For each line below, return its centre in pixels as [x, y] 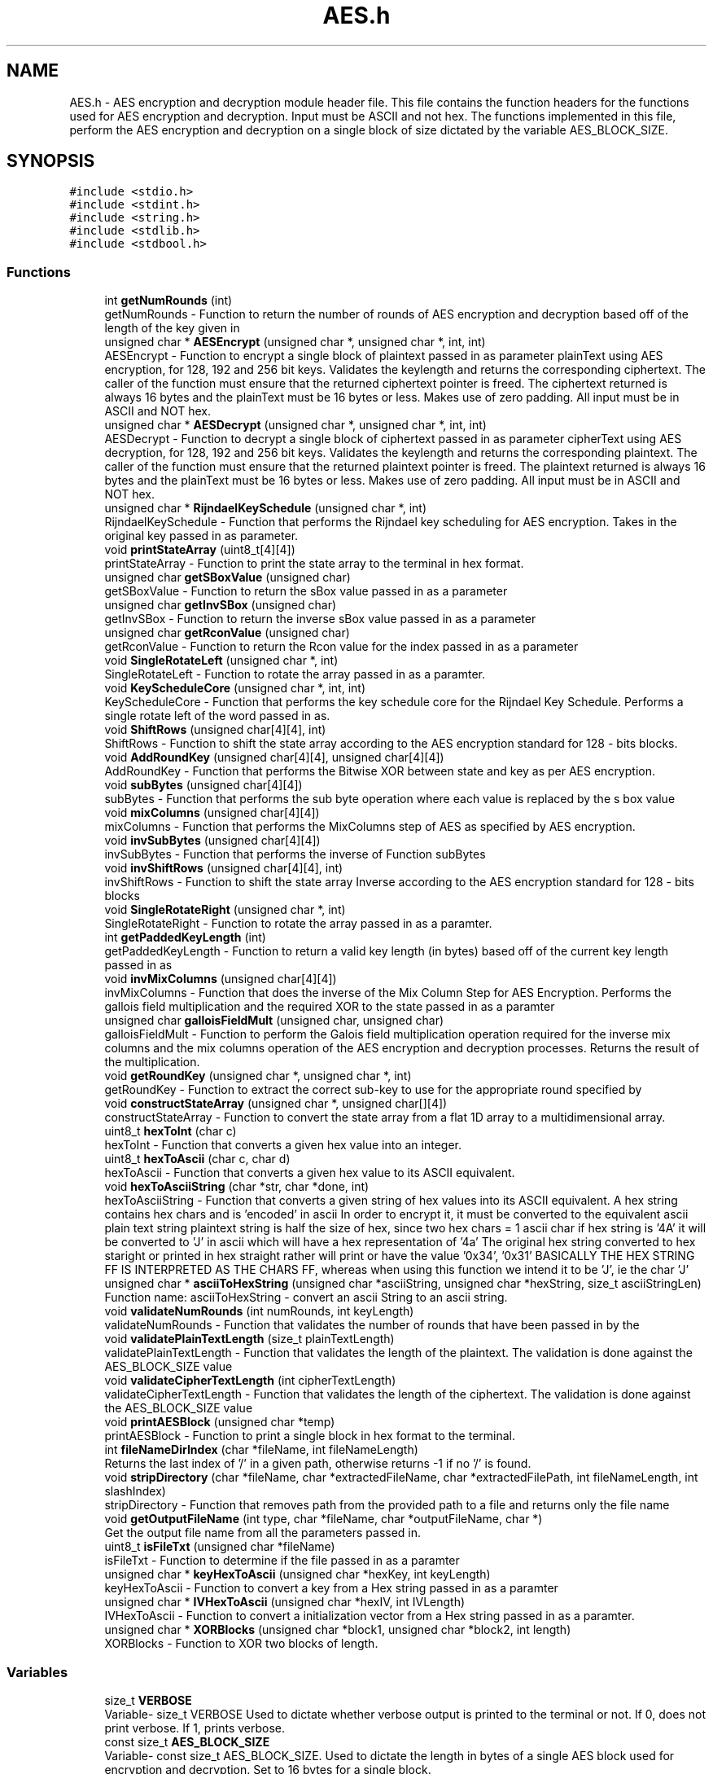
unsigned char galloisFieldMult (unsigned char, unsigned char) [274, 1021]
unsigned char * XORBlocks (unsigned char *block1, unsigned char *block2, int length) [338, 1630]
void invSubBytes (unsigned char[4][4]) [212, 841]
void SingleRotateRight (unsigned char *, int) [225, 910]
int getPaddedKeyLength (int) [185, 937]
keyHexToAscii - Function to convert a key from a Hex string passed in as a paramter [331, 1588]
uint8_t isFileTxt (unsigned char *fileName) [220, 1547]
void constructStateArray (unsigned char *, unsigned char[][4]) [276, 1104]
